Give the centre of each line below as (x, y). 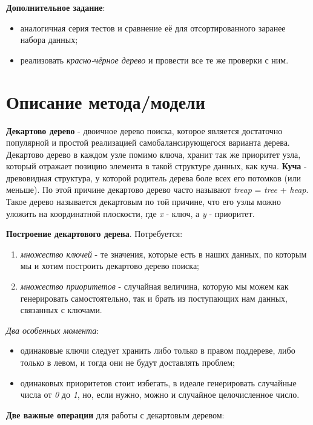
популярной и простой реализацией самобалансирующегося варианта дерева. (148, 142)
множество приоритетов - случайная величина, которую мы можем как (154, 286)
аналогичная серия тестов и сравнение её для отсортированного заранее (153, 28)
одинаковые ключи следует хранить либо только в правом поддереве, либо (158, 350)
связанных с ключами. (61, 310)
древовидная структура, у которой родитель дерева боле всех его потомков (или (153, 177)
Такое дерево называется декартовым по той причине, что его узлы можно (143, 202)
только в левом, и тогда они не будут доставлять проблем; (127, 362)
